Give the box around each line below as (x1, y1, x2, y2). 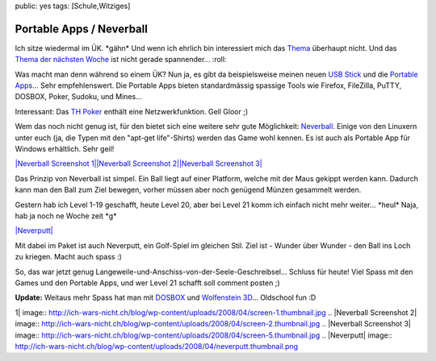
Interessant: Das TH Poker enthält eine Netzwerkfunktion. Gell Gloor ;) (15, 106, 249, 116)
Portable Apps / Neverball (15, 22, 149, 35)
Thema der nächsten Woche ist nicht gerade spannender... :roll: (15, 55, 227, 64)
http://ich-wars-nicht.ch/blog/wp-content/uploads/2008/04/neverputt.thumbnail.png (15, 341, 299, 351)
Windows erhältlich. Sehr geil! (15, 144, 115, 154)
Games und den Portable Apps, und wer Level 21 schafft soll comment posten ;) (15, 278, 280, 288)
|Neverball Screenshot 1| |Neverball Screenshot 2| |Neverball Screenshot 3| (15, 159, 262, 168)
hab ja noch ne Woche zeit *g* (15, 210, 117, 221)
